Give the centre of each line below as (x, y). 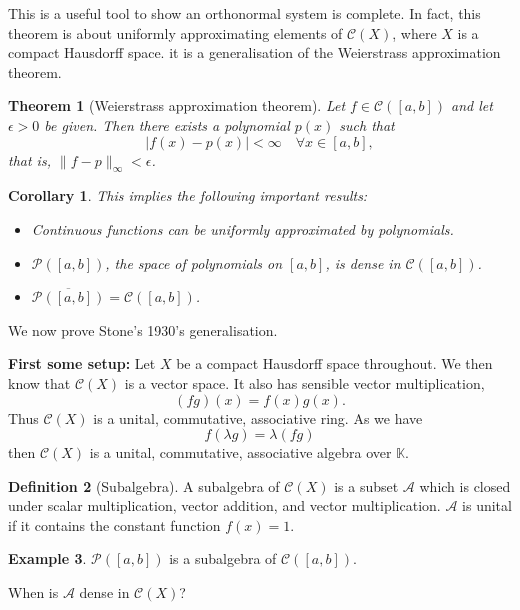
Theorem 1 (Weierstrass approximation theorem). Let (177, 105)
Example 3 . (47, 558)
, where (414, 32)
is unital (487, 505)
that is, (29, 159)
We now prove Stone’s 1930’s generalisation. (143, 329)
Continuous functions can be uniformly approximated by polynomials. (242, 228)
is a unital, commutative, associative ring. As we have (258, 417)
